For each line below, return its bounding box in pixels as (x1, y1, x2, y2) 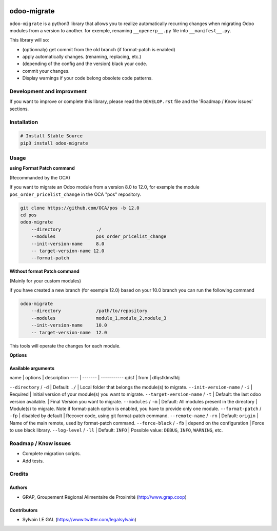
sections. (9, 106, 29, 112)
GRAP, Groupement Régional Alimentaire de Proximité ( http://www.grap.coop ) (22, 494, 187, 500)
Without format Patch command (9, 268, 80, 274)
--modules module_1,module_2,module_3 (31, 315, 167, 321)
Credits (9, 471, 28, 478)
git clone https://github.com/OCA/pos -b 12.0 (20, 205, 140, 211)
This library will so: (9, 37, 50, 43)
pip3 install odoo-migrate (20, 140, 88, 146)
